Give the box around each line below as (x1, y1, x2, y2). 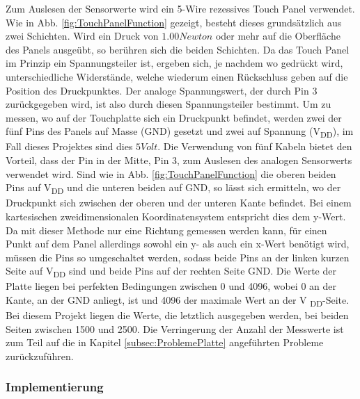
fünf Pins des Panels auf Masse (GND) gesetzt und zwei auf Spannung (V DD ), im (6, 124, 354, 140)
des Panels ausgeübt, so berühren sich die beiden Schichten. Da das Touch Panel (6, 42, 350, 56)
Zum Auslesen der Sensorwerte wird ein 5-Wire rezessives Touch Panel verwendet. (6, 1, 355, 15)
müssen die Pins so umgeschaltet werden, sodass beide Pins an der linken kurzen (6, 250, 350, 264)
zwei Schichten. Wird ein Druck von (6, 28, 159, 43)
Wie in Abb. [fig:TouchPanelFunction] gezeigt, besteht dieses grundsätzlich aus (6, 15, 342, 29)
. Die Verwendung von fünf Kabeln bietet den (157, 139, 352, 154)
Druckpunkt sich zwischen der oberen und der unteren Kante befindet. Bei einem (6, 195, 352, 210)
